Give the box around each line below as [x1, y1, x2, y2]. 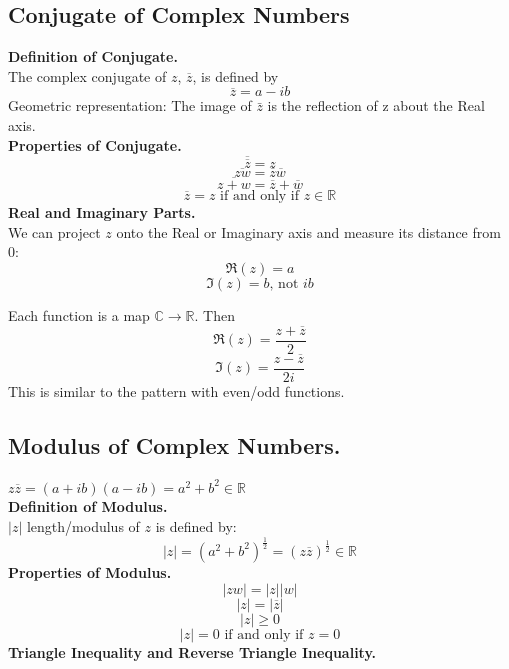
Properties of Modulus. [8, 561, 172, 582]
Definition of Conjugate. [8, 46, 178, 67]
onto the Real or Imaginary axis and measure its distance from [116, 221, 501, 242]
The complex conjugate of [8, 65, 167, 86]
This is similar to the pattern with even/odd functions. [8, 380, 345, 401]
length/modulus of [26, 515, 140, 536]
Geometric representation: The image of [8, 95, 252, 116]
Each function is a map [8, 304, 150, 325]
